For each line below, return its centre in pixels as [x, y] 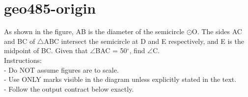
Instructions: [23, 60]
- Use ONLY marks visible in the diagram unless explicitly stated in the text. [120, 79]
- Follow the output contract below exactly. [69, 88]
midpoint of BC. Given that [46, 50]
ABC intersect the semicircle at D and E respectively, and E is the [144, 41]
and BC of [20, 41]
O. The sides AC [217, 31]
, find [137, 50]
